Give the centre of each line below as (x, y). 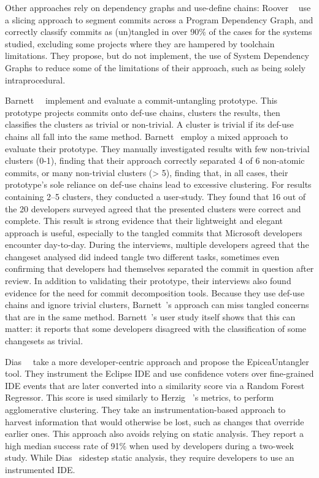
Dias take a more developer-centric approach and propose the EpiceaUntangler (157, 361)
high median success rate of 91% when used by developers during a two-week (150, 445)
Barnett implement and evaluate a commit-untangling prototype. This (141, 100)
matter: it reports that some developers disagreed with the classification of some (156, 329)
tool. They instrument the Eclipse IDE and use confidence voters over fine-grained (159, 373)
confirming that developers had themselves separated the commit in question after (159, 268)
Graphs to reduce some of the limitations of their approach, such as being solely (155, 67)
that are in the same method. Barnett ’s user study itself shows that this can (150, 316)
